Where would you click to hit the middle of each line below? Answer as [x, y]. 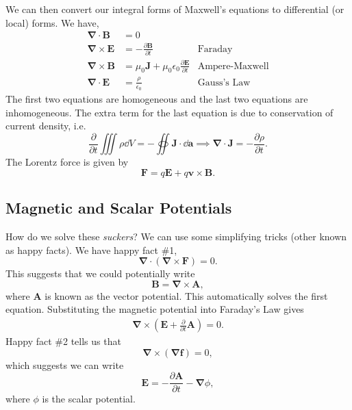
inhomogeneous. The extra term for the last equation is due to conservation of [169, 112]
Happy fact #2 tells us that [63, 341]
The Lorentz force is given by [67, 162]
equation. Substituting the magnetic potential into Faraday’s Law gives [155, 309]
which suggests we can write [65, 364]
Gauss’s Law [224, 82]
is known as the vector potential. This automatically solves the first [186, 295]
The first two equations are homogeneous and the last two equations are [157, 99]
